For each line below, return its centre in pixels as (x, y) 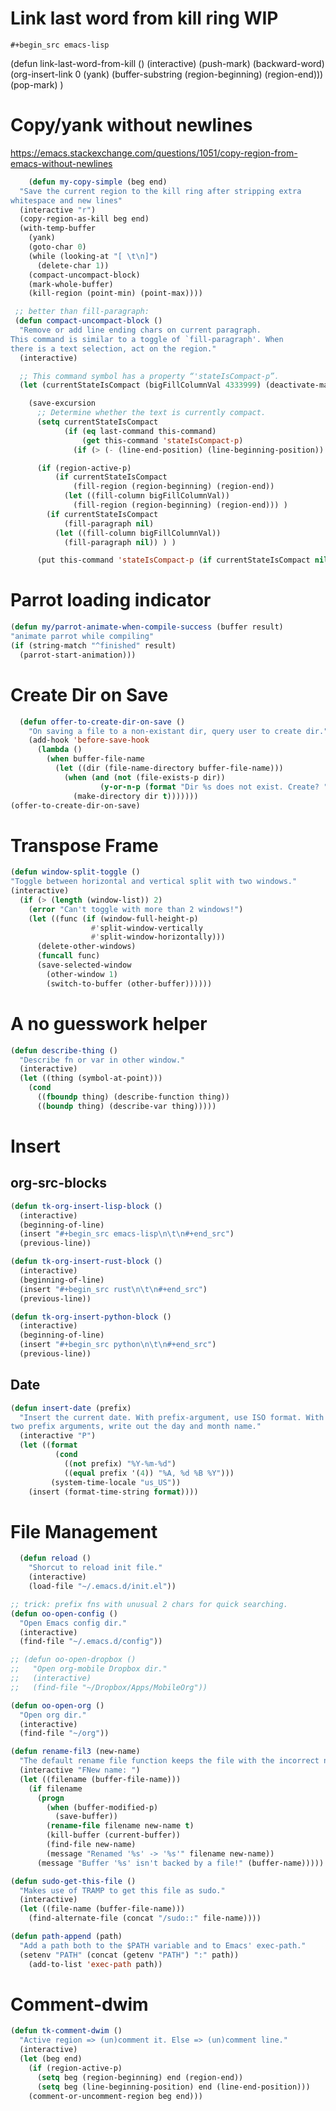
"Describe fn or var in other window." (102, 1060)
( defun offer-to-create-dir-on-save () (102, 722)
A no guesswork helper (109, 1023)
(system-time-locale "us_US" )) (116, 1482)
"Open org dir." (53, 1715)
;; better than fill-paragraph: (82, 312)
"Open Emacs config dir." (73, 1623)
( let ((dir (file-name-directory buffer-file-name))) (169, 768)
